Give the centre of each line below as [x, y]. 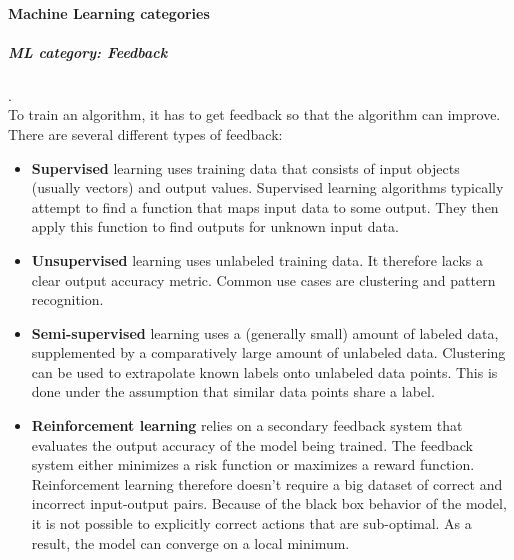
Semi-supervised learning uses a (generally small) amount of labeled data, [265, 332]
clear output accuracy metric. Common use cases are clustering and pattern [263, 279]
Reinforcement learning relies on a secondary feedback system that [247, 425]
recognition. [67, 299]
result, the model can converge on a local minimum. [190, 542]
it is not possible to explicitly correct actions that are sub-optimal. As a [251, 523]
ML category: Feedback [88, 51]
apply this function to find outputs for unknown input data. [215, 226]
